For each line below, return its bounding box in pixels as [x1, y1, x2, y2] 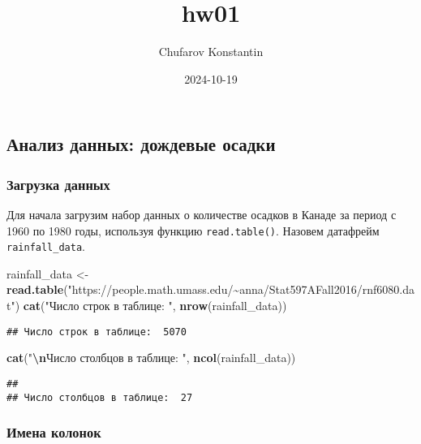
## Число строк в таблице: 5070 [6, 325, 187, 338]
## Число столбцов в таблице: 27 [6, 391, 193, 403]
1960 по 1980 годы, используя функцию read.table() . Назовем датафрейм [6, 222, 380, 239]
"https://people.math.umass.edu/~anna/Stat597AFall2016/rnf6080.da [67, 281, 415, 298]
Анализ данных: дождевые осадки [6, 131, 276, 157]
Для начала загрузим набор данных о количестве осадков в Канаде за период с [6, 205, 397, 222]
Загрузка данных [6, 174, 110, 194]
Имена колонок [6, 422, 101, 442]
